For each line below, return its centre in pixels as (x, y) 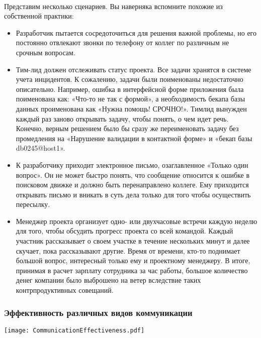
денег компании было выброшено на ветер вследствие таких (108, 280)
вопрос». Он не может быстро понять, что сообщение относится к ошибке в (133, 175)
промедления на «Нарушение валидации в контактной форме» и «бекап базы (134, 138)
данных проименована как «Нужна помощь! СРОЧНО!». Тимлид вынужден (131, 108)
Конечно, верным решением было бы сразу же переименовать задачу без (127, 128)
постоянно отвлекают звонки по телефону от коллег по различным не (122, 42)
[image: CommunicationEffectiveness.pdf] (74, 330)
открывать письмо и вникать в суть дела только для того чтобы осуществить (133, 194)
